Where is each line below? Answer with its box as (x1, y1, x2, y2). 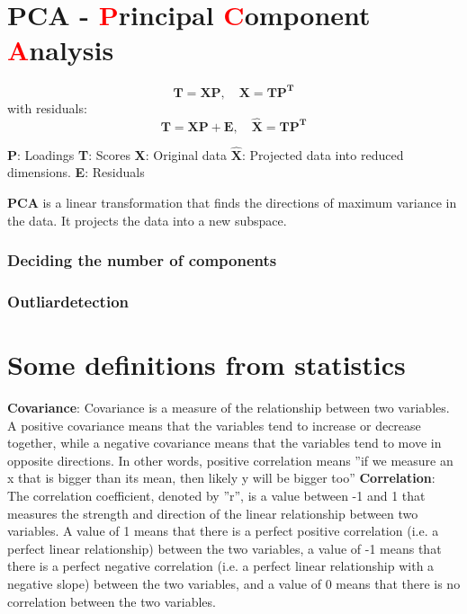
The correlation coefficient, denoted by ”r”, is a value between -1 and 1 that (7, 486, 426, 504)
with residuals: (7, 98, 87, 117)
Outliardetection (7, 289, 129, 312)
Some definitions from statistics (7, 346, 406, 383)
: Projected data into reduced (241, 145, 404, 164)
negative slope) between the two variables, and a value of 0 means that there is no (7, 574, 461, 592)
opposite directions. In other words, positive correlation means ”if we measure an (7, 450, 454, 469)
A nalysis (7, 31, 114, 68)
